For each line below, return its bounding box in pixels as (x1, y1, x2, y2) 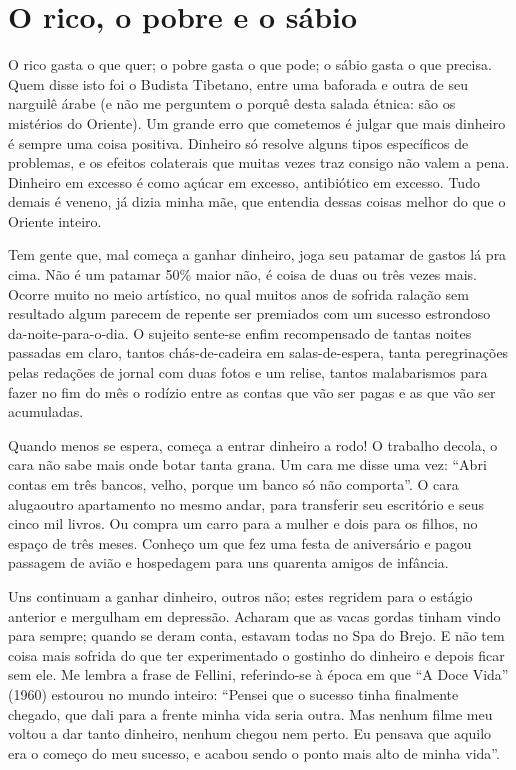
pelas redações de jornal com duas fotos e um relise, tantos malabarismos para (8, 362, 488, 383)
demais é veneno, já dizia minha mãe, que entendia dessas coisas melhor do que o (8, 191, 506, 212)
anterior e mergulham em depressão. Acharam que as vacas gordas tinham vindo (8, 605, 501, 626)
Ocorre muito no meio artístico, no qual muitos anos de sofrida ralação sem (8, 283, 469, 304)
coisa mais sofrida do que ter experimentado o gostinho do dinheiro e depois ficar (8, 644, 505, 665)
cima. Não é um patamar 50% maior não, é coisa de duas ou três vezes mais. (8, 264, 478, 285)
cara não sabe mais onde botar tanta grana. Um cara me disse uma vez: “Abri (8, 454, 487, 475)
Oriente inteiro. (8, 210, 102, 231)
